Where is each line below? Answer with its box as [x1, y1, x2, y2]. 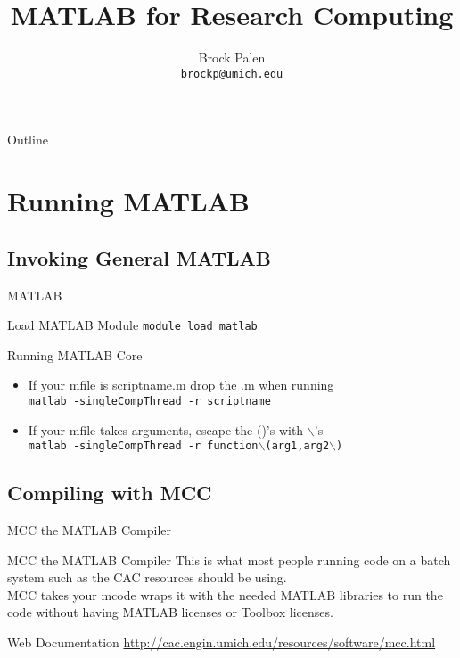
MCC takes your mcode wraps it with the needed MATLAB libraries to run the [7, 585, 443, 604]
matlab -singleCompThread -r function [28, 440, 259, 453]
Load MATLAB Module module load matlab [7, 316, 258, 334]
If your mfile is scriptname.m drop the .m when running [28, 375, 334, 394]
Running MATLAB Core [7, 345, 143, 364]
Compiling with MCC [7, 479, 212, 506]
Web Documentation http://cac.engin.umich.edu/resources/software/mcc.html [7, 633, 436, 652]
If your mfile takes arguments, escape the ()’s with [28, 420, 304, 439]
